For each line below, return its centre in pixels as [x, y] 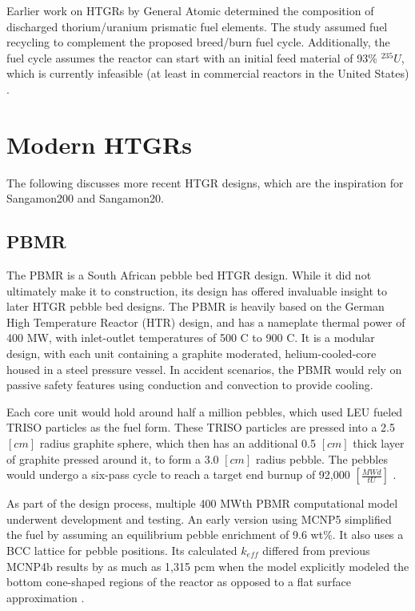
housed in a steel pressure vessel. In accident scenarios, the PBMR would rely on [204, 369]
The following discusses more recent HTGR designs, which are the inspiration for [205, 182]
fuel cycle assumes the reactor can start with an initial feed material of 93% [192, 57]
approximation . [46, 597]
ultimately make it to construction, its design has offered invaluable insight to [197, 290]
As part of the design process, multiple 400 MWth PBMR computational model [202, 503]
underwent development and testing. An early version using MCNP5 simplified [199, 519]
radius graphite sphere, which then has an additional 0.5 [178, 443]
